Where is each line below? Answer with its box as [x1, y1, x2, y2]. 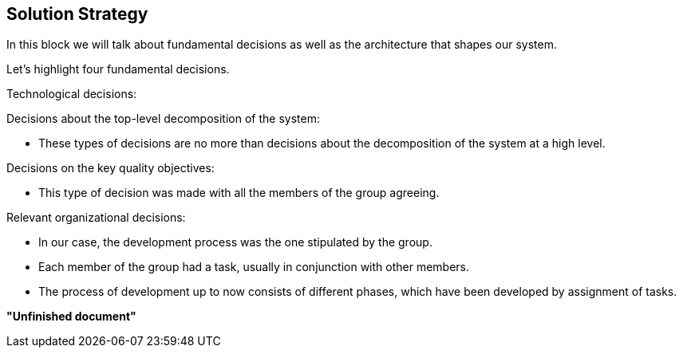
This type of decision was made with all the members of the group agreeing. [38, 186, 440, 200]
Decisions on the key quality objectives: [6, 161, 215, 175]
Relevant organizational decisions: [6, 210, 186, 225]
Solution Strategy [6, 4, 148, 24]
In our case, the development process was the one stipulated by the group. [38, 235, 432, 250]
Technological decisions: [6, 87, 137, 101]
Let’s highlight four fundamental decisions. [6, 62, 230, 77]
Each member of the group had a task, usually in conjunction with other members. [38, 260, 470, 274]
